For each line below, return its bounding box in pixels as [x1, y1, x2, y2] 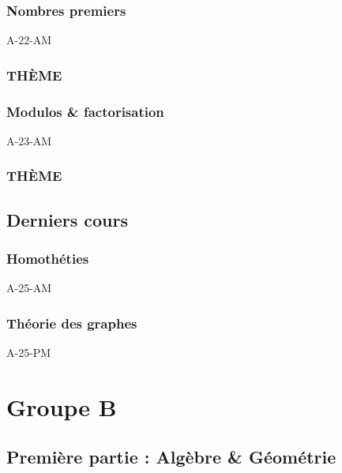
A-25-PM [6, 344, 51, 361]
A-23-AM [6, 132, 52, 148]
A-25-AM [6, 280, 52, 296]
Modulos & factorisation [6, 101, 164, 121]
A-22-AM [6, 32, 52, 48]
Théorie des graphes [6, 313, 137, 332]
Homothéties [6, 249, 89, 268]
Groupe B [6, 390, 117, 422]
